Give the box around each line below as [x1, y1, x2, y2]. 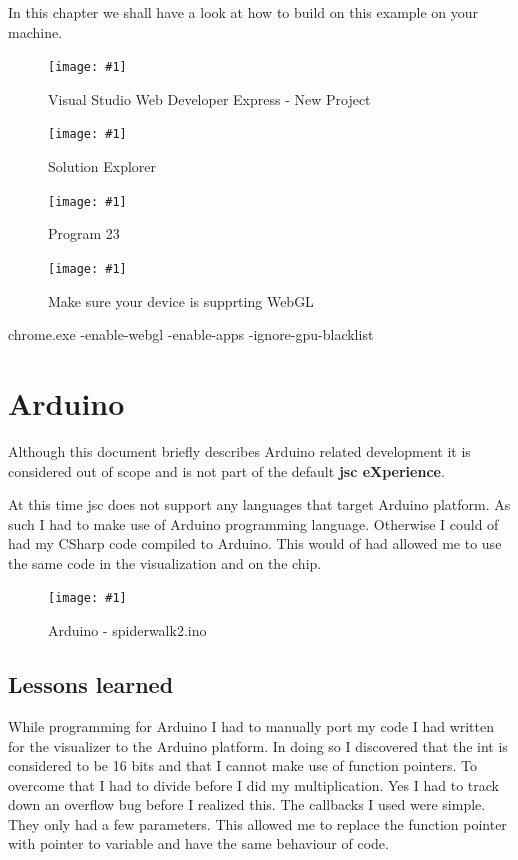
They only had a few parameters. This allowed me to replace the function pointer [8, 813, 507, 834]
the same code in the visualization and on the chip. [8, 552, 322, 573]
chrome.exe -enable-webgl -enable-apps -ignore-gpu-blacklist [8, 324, 374, 345]
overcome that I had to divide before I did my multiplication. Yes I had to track [8, 774, 499, 795]
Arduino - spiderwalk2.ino [48, 620, 207, 641]
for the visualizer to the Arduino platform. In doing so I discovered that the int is [8, 735, 508, 756]
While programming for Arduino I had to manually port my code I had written [8, 715, 495, 736]
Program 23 [48, 223, 120, 244]
